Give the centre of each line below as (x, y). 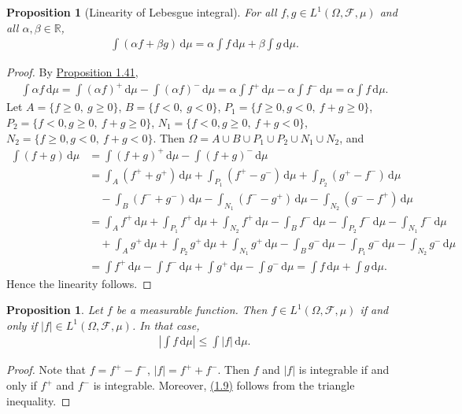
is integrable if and (344, 370)
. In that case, (166, 325)
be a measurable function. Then (192, 310)
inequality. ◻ (39, 400)
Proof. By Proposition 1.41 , (72, 72)
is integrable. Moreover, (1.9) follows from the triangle (224, 385)
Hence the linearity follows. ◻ (79, 283)
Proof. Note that (46, 370)
